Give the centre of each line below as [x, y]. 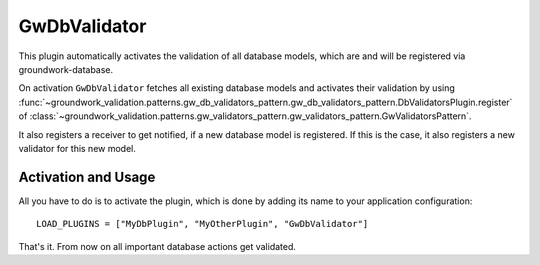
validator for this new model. [77, 148]
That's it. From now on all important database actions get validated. [157, 246]
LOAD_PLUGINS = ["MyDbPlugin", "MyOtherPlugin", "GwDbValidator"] [202, 224]
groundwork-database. [66, 69]
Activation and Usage [87, 176]
